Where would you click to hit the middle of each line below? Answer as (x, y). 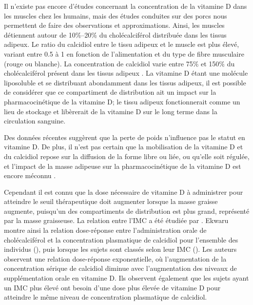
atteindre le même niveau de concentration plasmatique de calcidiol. (106, 297)
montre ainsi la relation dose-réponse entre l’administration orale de (105, 230)
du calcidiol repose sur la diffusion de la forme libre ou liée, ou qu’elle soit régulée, (127, 156)
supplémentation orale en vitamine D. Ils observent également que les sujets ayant (126, 278)
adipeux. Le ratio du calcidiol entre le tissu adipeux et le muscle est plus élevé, (122, 44)
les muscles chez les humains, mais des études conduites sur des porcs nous (116, 15)
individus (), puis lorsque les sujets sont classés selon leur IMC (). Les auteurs (120, 249)
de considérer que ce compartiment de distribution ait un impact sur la (110, 92)
